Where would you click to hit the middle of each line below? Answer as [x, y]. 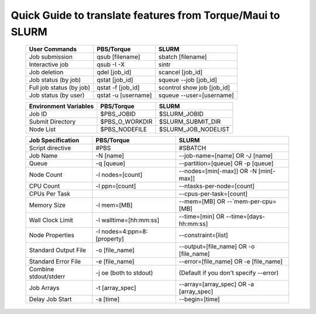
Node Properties [51, 235]
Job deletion [46, 72]
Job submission [51, 57]
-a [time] [108, 299]
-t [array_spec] [116, 288]
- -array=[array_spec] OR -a [217, 284]
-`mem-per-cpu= [253, 202]
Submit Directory [52, 122]
